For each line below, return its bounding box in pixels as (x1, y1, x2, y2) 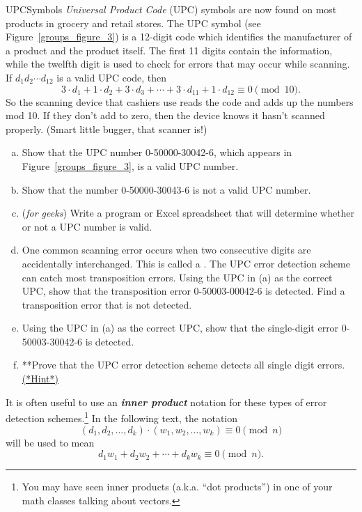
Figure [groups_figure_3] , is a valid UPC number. (22, 158, 239, 173)
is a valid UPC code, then (56, 70, 167, 84)
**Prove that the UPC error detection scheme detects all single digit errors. (22, 357, 345, 372)
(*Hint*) (22, 371, 58, 386)
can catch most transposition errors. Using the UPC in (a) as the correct (22, 270, 333, 284)
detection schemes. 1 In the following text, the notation (6, 409, 238, 425)
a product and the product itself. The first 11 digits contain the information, (6, 42, 333, 57)
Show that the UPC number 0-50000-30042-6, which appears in (22, 145, 292, 160)
